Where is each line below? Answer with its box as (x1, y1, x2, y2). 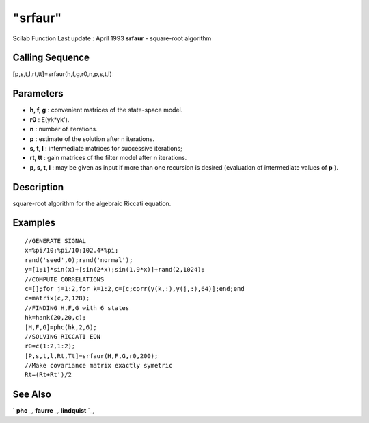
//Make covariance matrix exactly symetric (25, 361, 173, 370)
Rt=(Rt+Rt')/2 (25, 371, 72, 379)
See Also (12, 389, 51, 400)
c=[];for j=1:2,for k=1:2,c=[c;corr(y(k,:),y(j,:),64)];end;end (25, 285, 245, 292)
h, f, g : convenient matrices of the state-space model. (29, 106, 183, 114)
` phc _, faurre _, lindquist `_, (12, 407, 95, 415)
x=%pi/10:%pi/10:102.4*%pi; (25, 246, 119, 255)
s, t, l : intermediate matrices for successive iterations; (29, 144, 182, 152)
